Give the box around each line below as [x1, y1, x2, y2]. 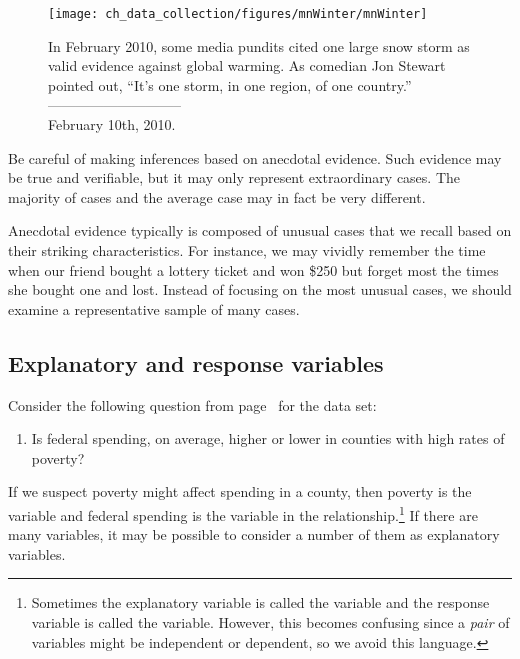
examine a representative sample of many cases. [8, 298, 300, 319]
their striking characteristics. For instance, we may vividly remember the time [8, 240, 486, 260]
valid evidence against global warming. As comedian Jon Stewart [48, 55, 446, 76]
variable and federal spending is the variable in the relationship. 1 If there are [8, 501, 478, 525]
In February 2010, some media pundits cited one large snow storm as [48, 35, 470, 56]
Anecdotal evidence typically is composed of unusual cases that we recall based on [8, 220, 512, 241]
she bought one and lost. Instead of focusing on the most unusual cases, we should [8, 279, 512, 300]
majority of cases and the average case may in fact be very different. [8, 186, 426, 207]
